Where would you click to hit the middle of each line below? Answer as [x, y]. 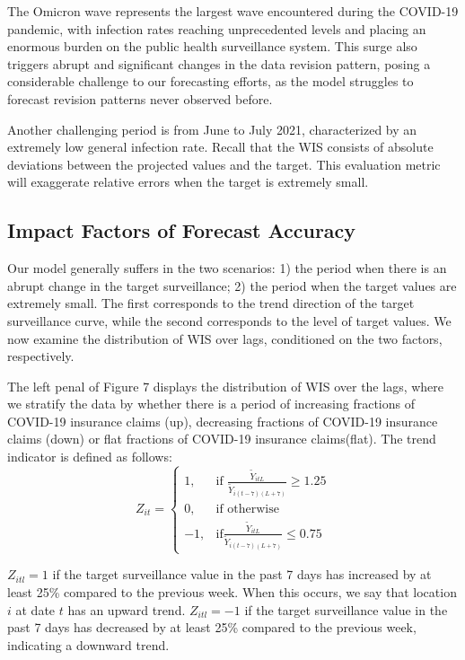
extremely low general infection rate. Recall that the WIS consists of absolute [220, 147]
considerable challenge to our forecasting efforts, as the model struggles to [211, 81]
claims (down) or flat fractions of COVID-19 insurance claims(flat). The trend [222, 439]
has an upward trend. [127, 609]
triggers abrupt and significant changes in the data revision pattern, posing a [219, 63]
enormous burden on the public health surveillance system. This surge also [212, 46]
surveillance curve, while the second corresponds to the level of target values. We [229, 320]
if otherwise [247, 509]
